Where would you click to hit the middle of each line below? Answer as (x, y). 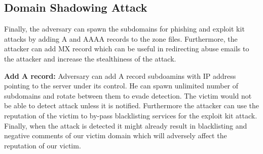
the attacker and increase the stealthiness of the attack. (90, 58)
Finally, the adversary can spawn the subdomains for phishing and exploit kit (124, 29)
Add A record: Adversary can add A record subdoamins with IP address (120, 75)
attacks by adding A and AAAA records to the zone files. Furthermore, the (121, 38)
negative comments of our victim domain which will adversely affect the (116, 135)
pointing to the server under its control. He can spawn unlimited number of (121, 86)
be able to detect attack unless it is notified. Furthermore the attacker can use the (132, 105)
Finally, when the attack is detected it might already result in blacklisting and (126, 125)
